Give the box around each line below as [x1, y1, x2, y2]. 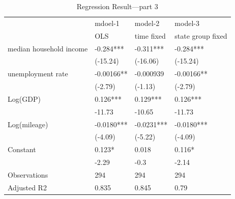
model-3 [174, 17, 199, 28]
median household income [8, 43, 88, 53]
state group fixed [174, 30, 227, 41]
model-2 [134, 17, 160, 28]
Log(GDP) [8, 93, 41, 104]
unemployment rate [8, 68, 68, 79]
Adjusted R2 [8, 182, 47, 192]
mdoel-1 [95, 17, 120, 28]
